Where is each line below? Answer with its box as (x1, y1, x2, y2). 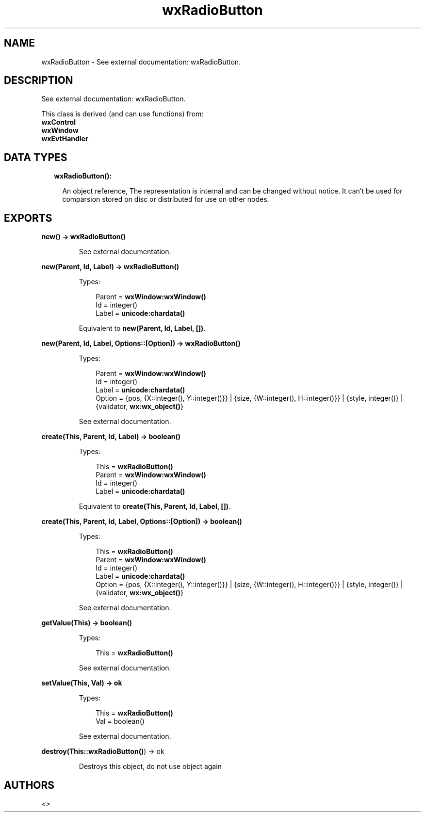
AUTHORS (4, 779, 55, 791)
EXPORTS (4, 212, 52, 224)
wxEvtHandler (41, 134, 88, 143)
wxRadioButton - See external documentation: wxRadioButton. (41, 57, 241, 66)
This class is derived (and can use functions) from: (41, 110, 204, 118)
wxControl (41, 118, 76, 127)
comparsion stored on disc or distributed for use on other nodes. (62, 195, 269, 204)
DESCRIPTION (4, 74, 73, 87)
